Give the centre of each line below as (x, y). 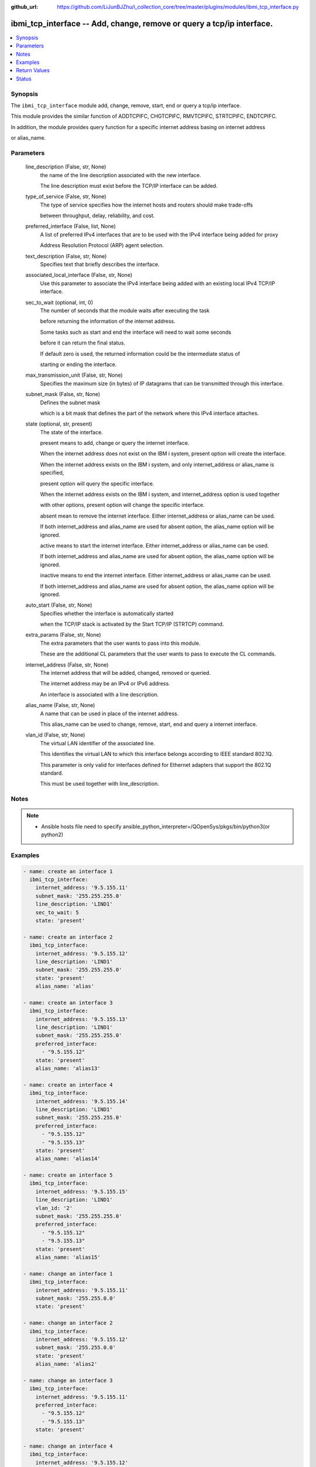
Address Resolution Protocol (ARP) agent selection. (102, 245)
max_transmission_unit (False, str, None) (74, 375)
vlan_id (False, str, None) (55, 735)
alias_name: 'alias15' (68, 1257)
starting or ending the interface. (78, 364)
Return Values (33, 70)
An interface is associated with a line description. (99, 694)
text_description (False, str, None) (66, 256)
